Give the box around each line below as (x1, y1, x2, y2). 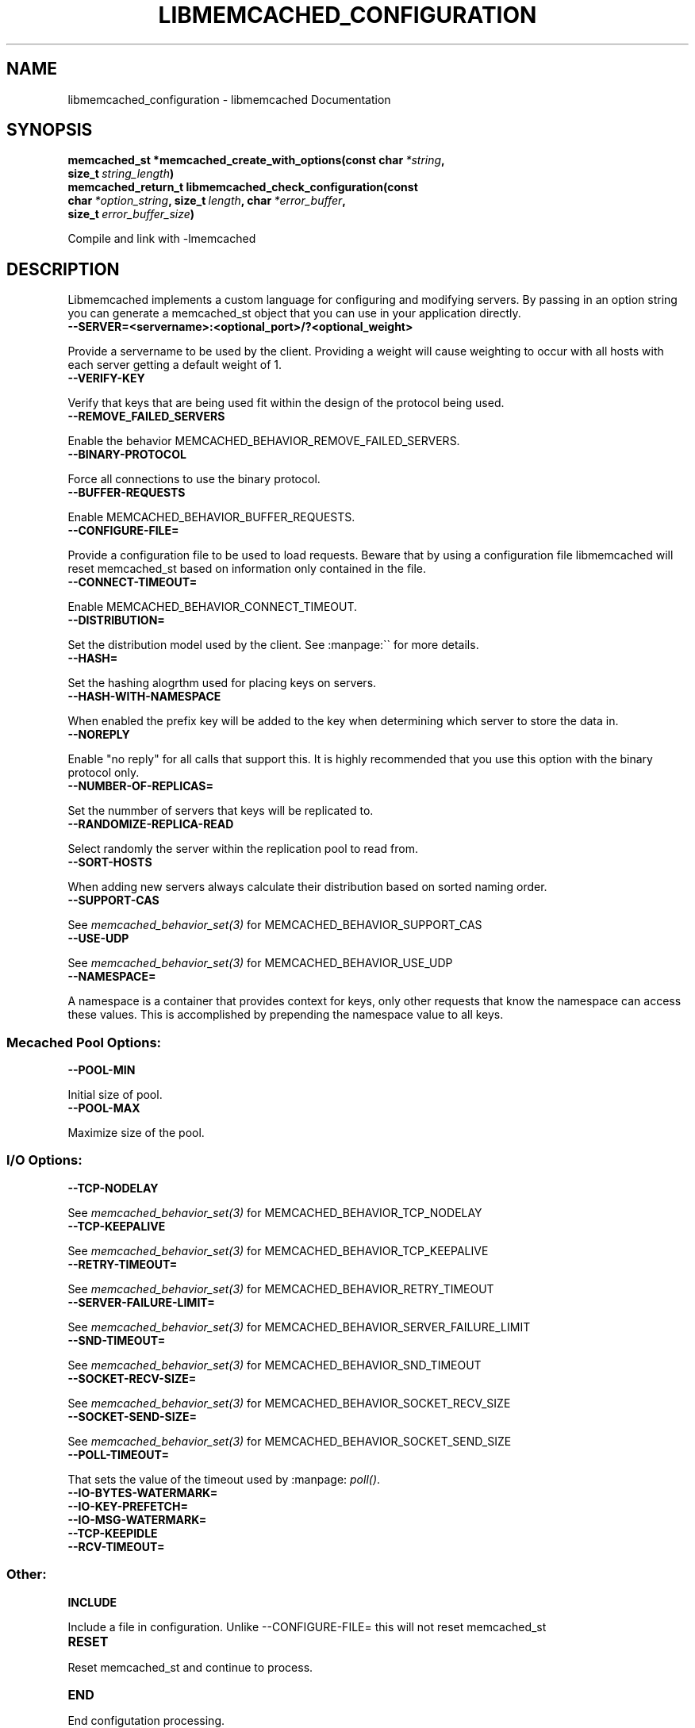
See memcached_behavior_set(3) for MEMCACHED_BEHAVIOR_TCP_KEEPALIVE (67, 1243, 489, 1258)
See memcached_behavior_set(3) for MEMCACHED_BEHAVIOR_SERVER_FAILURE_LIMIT (67, 1319, 531, 1334)
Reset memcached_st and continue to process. (67, 1660, 313, 1674)
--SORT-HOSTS (67, 855, 152, 870)
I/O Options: (6, 1152, 83, 1169)
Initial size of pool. (67, 1088, 163, 1102)
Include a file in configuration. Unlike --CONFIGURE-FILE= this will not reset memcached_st (67, 1619, 547, 1634)
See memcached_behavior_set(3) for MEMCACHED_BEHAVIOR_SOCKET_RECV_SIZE (67, 1396, 511, 1410)
